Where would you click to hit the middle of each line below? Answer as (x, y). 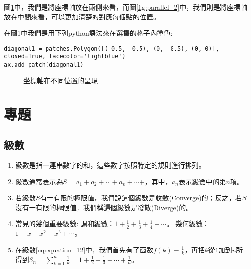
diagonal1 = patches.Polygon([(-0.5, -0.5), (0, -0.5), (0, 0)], (111, 48)
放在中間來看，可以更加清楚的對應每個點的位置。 (82, 16)
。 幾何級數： (188, 224)
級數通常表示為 (39, 181)
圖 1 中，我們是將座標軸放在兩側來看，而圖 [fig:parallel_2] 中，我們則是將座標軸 (126, 7)
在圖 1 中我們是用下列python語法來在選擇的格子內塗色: (88, 33)
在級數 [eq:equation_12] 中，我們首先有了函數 (84, 249)
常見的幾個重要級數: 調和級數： (65, 224)
